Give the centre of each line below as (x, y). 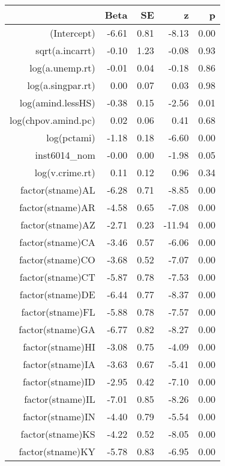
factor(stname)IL (60, 399)
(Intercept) (73, 33)
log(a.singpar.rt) (61, 85)
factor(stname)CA (57, 242)
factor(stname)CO (57, 259)
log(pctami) (71, 137)
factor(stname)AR (57, 207)
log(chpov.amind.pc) (52, 120)
